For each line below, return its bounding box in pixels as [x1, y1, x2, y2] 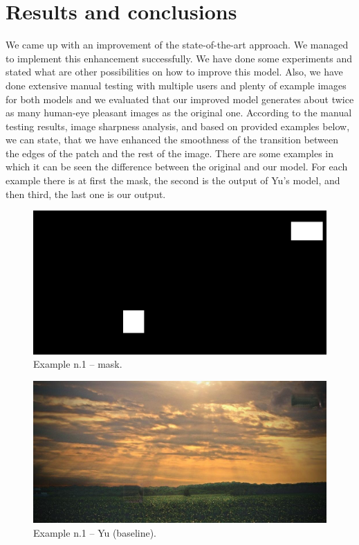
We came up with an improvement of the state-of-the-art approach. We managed [6, 37, 349, 52]
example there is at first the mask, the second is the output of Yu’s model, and [6, 173, 340, 188]
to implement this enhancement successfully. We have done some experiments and [6, 51, 352, 65]
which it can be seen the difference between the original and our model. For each [6, 159, 348, 174]
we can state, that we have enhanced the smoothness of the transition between [6, 132, 339, 147]
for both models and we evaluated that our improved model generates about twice [6, 91, 354, 106]
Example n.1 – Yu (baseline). [33, 525, 157, 539]
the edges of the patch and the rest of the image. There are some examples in [6, 145, 334, 160]
